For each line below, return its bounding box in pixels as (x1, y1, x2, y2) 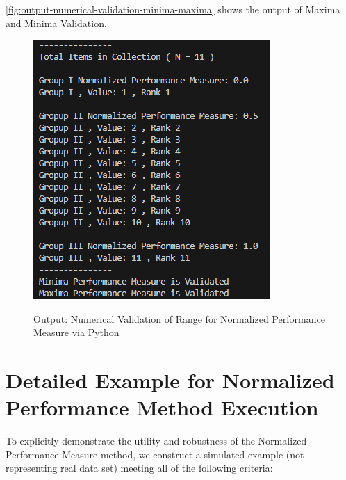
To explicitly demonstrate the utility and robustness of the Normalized (6, 433, 307, 448)
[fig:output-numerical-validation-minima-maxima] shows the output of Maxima (6, 2, 340, 16)
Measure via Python (33, 325, 120, 339)
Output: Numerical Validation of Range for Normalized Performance (33, 311, 325, 326)
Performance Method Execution (6, 393, 319, 422)
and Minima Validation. (6, 15, 107, 30)
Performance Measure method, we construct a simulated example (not (6, 447, 304, 461)
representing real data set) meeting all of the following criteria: (6, 461, 273, 475)
